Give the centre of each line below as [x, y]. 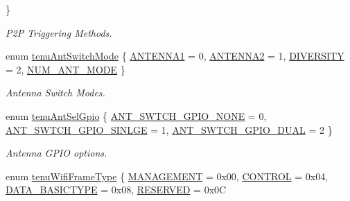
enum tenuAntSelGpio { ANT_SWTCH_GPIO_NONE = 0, [136, 115]
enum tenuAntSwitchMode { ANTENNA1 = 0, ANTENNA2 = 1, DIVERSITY [175, 56]
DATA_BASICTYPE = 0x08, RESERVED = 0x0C [116, 190]
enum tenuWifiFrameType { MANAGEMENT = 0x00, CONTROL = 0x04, [167, 176]
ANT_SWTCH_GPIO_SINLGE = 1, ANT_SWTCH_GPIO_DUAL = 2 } [169, 129]
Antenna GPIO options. [56, 153]
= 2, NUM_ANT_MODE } [65, 69]
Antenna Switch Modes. [55, 93]
